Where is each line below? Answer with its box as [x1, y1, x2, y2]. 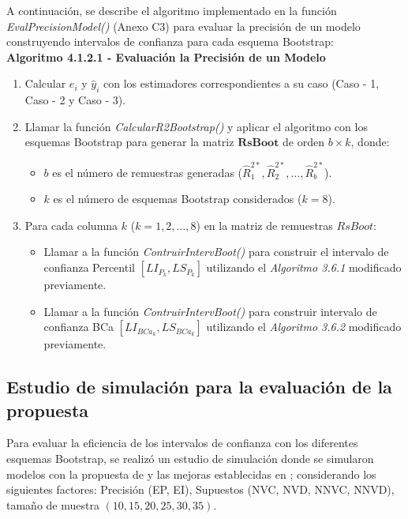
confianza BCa [43, 318, 114, 335]
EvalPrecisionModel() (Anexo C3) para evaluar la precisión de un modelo [6, 17, 361, 34]
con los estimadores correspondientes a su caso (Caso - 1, [103, 75, 380, 92]
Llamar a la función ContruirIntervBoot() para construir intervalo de [43, 303, 377, 319]
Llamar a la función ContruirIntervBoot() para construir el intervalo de [43, 243, 389, 260]
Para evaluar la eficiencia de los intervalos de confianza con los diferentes [6, 434, 358, 451]
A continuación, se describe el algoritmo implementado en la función [6, 2, 337, 18]
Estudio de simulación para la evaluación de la [6, 374, 392, 399]
